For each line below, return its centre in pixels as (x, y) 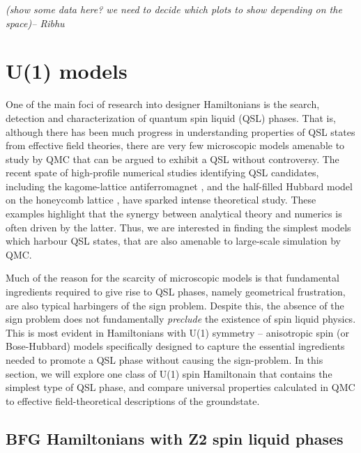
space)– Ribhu (35, 23)
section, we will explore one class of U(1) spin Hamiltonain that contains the (169, 373)
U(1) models (67, 71)
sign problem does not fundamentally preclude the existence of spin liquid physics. (181, 319)
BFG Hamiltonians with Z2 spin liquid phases (175, 438)
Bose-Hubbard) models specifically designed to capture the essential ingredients (175, 346)
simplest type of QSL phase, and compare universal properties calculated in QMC (180, 387)
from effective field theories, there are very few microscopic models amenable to (175, 145)
